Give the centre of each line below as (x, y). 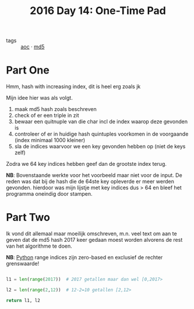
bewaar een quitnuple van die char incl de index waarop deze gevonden (101, 121)
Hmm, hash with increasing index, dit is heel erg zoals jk (73, 86)
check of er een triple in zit (47, 116)
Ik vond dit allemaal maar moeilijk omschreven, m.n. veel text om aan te (91, 234)
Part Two (28, 218)
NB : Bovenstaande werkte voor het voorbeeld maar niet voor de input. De (94, 175)
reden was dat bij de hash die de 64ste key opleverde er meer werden (90, 182)
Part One (28, 70)
